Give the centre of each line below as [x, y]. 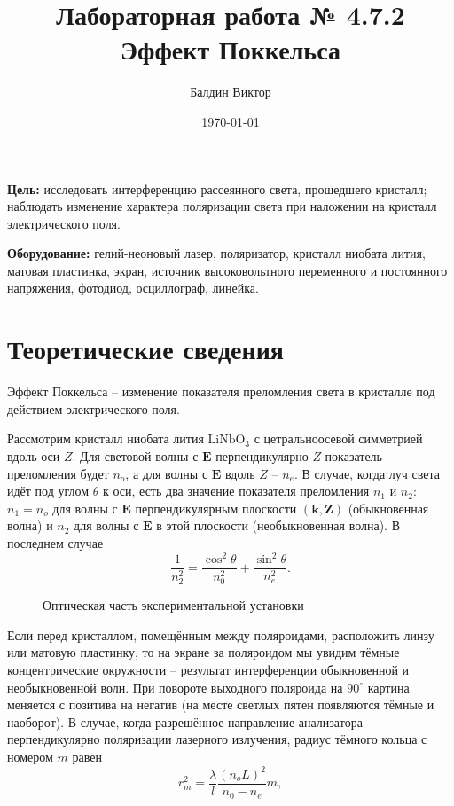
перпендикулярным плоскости [216, 508]
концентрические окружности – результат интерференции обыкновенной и [208, 669]
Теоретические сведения [145, 349]
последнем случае [55, 542]
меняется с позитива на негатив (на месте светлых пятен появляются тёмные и [221, 704]
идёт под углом [48, 491]
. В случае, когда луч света [367, 473]
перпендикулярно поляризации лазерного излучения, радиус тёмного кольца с [217, 739]
